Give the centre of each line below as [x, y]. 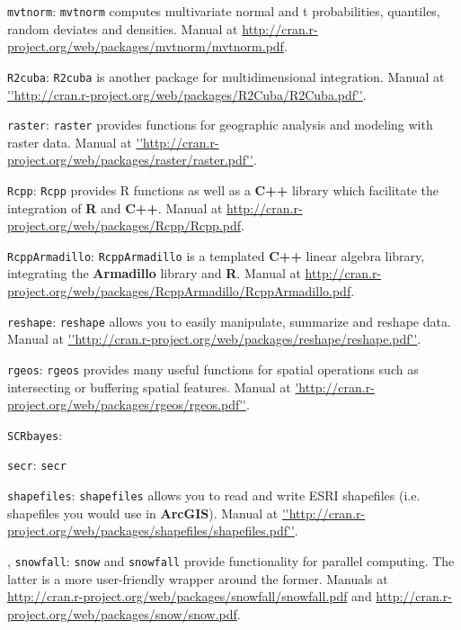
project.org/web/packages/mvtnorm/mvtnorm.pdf [146, 46]
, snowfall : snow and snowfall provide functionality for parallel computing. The [231, 560]
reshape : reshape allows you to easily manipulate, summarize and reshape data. [229, 321]
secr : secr [37, 465]
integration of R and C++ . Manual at [115, 207]
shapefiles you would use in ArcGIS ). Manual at [143, 513]
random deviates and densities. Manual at [123, 28]
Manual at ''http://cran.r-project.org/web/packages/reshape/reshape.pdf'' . [214, 339]
